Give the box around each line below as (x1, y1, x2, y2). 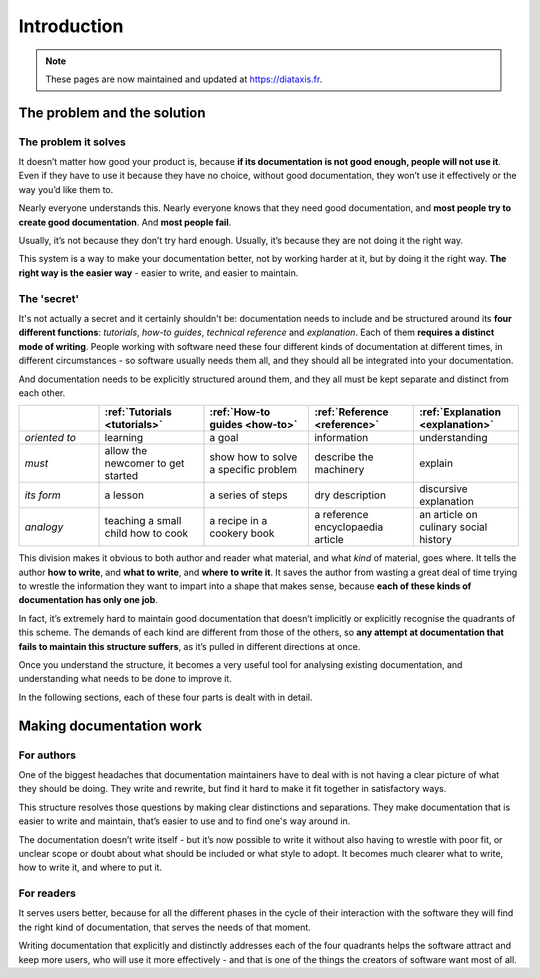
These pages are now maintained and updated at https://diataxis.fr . (45, 73, 323, 85)
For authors (18, 748, 77, 762)
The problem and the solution (18, 104, 206, 121)
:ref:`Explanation (418, 405, 502, 419)
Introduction (18, 15, 124, 37)
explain (418, 456, 454, 470)
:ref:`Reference (314, 405, 389, 419)
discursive (418, 482, 468, 496)
